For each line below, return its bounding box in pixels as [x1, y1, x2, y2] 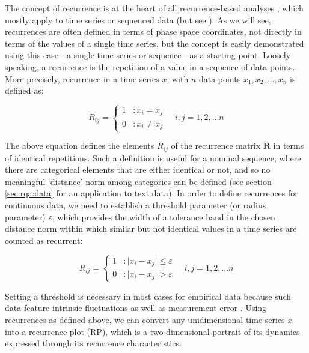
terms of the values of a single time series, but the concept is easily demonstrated [5, 37, 304, 49]
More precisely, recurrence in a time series [5, 72, 159, 85]
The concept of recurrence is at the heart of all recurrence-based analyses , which [5, 2, 304, 14]
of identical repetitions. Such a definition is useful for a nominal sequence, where [5, 151, 301, 164]
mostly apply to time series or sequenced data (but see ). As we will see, [5, 13, 271, 26]
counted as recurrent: [5, 234, 83, 246]
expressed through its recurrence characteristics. [5, 337, 182, 349]
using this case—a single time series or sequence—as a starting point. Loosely [5, 49, 291, 61]
